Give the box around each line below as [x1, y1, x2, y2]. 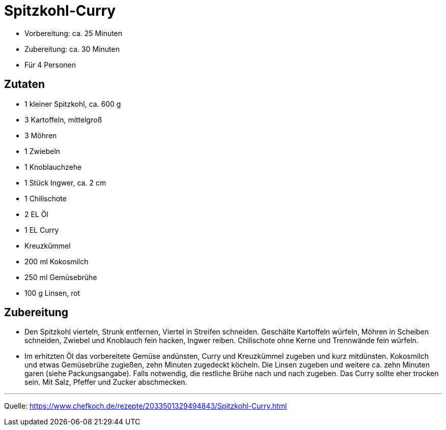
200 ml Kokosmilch [24, 257, 89, 266]
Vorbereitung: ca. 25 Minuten [24, 28, 123, 38]
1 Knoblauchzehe [24, 162, 82, 171]
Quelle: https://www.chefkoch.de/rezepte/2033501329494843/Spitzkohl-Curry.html [4, 402, 287, 411]
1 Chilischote [24, 194, 67, 203]
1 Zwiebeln [24, 146, 60, 156]
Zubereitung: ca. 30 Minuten [24, 44, 120, 53]
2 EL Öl [24, 209, 48, 219]
